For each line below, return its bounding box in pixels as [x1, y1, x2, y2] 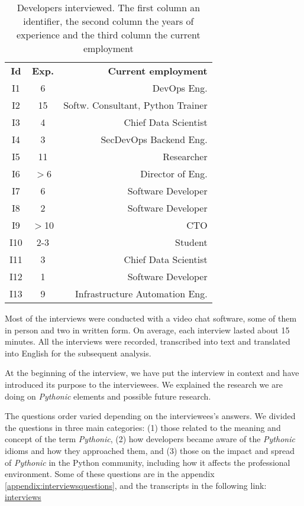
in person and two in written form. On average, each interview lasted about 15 [5, 323, 290, 336]
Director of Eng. [140, 167, 208, 180]
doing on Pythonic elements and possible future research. [5, 390, 211, 402]
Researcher [163, 150, 208, 163]
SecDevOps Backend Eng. [101, 132, 208, 146]
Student [175, 235, 208, 249]
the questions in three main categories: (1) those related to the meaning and [5, 421, 281, 433]
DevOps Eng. [152, 81, 208, 95]
